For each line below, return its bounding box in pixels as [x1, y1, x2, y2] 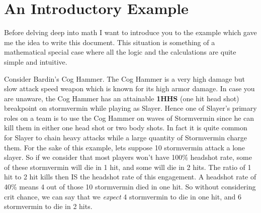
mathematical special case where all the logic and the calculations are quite [4, 47, 236, 57]
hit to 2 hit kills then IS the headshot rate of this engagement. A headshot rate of [4, 171, 256, 182]
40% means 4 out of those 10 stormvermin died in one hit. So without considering [4, 181, 256, 192]
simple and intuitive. [4, 56, 67, 67]
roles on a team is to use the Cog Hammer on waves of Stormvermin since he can [4, 112, 254, 123]
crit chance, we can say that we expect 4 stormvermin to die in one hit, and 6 [4, 191, 241, 201]
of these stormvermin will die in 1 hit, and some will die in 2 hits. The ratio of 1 [4, 161, 251, 172]
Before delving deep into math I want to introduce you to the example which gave [4, 27, 257, 38]
